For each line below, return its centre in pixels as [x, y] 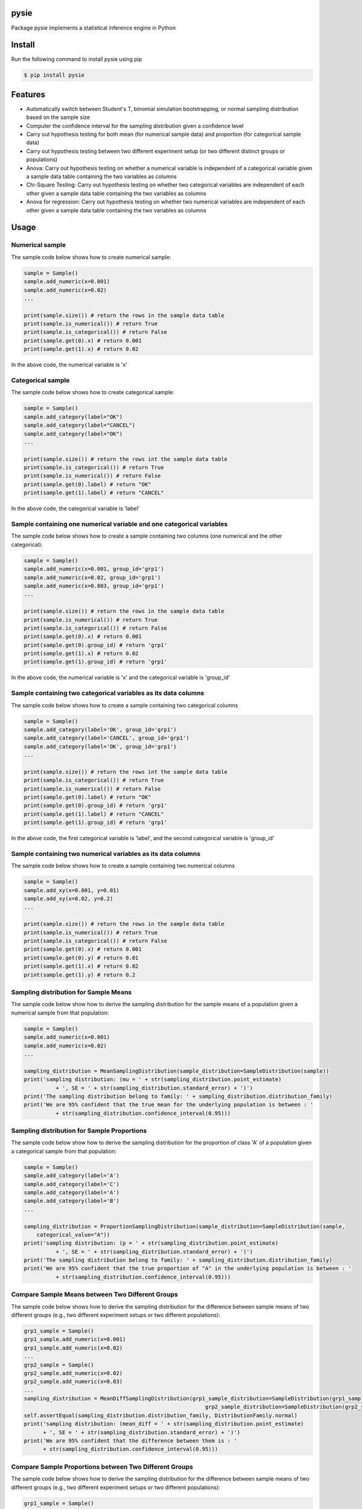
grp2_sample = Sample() [59, 1365]
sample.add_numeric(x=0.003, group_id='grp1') [94, 586]
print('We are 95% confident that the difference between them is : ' [131, 1441]
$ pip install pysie [54, 75]
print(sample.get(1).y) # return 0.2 [80, 975]
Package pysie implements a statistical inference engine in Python [94, 28]
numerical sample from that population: [60, 1013]
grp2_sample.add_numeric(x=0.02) [73, 1373]
